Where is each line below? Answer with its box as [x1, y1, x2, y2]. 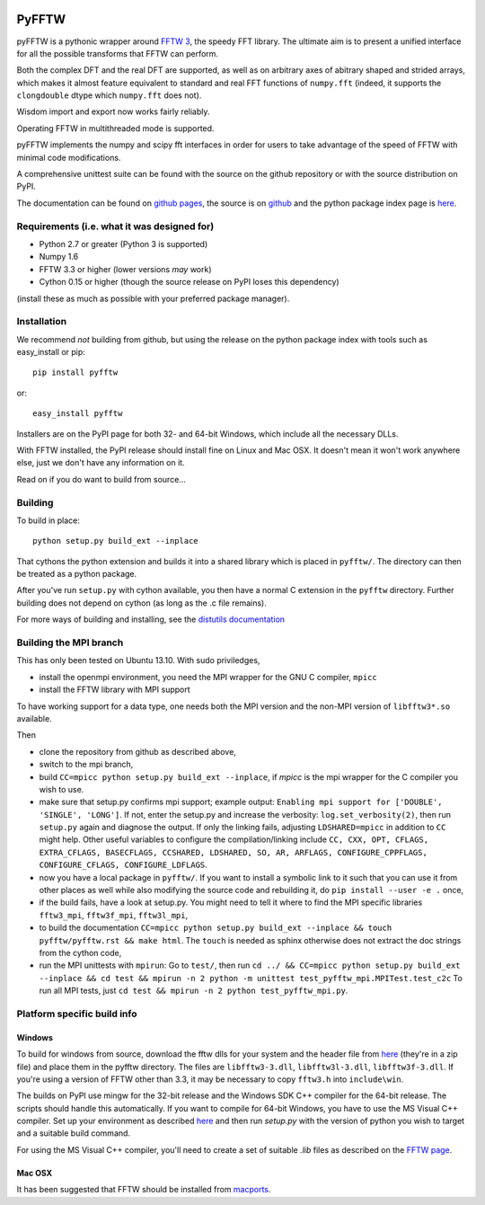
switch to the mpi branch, [39, 759, 134, 770]
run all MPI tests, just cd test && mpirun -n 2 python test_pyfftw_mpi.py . [39, 985, 348, 997]
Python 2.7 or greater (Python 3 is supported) [39, 238, 208, 249]
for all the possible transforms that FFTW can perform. [16, 48, 219, 58]
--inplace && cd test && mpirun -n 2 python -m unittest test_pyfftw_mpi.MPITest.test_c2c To [39, 972, 463, 983]
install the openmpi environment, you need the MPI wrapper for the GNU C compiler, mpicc [39, 671, 377, 682]
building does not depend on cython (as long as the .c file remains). [16, 598, 267, 608]
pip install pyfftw [32, 368, 119, 377]
